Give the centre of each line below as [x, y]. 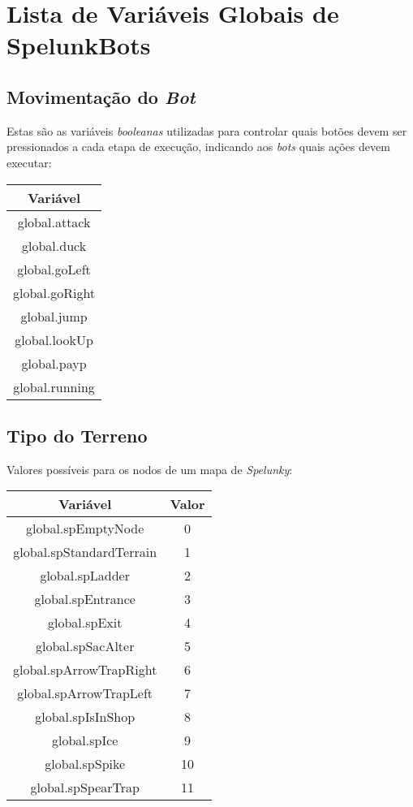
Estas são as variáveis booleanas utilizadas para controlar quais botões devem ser [207, 130]
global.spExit [85, 623]
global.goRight [54, 292]
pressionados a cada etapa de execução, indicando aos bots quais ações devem [198, 147]
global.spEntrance [85, 599]
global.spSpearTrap [85, 788]
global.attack [54, 222]
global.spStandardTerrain [85, 552]
